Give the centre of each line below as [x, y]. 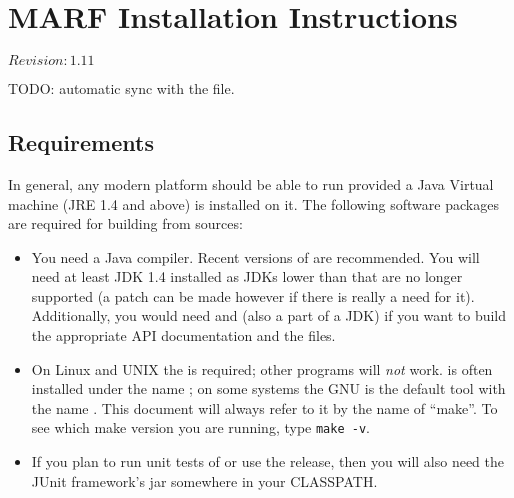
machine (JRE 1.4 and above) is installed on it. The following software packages [253, 203]
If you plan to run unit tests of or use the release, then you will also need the [268, 461]
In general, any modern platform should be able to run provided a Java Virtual [251, 183]
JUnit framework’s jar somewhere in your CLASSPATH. [204, 480]
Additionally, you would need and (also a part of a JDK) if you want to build [269, 315]
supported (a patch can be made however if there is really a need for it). [253, 295]
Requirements [81, 142]
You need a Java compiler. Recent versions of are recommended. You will [255, 256]
